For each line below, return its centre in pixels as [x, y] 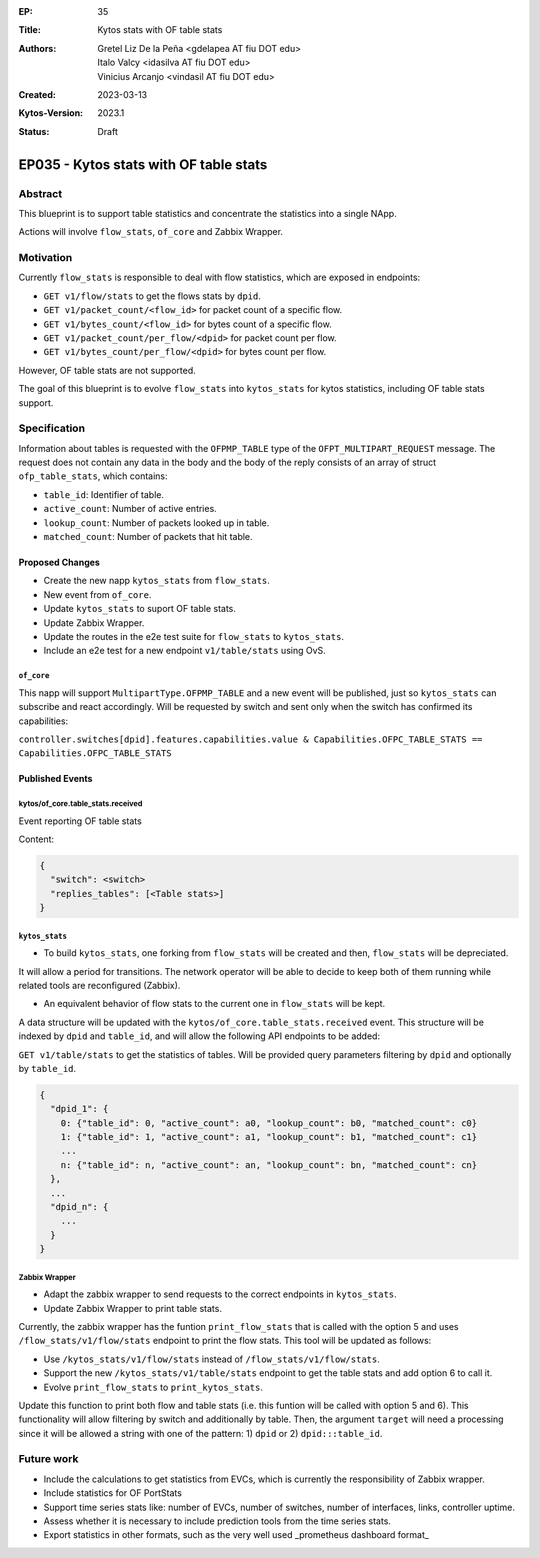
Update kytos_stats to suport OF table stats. [140, 609]
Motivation [45, 258]
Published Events [55, 779]
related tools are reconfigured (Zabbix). [99, 985]
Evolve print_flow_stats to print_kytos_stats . [153, 1387]
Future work [48, 1459]
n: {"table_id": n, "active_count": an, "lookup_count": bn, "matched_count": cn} [269, 1164]
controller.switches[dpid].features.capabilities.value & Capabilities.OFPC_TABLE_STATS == [250, 739]
